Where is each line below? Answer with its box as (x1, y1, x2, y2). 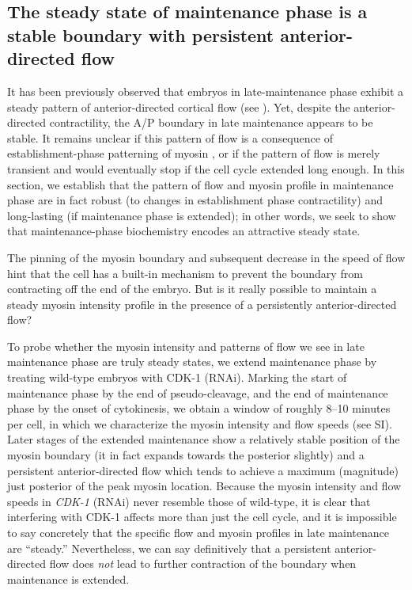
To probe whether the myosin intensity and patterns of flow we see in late (7, 337, 365, 354)
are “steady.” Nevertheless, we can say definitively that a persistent (7, 539, 331, 556)
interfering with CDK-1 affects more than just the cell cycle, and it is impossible (7, 508, 397, 525)
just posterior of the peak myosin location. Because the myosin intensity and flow (7, 478, 402, 494)
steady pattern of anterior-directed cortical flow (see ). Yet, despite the (7, 98, 350, 115)
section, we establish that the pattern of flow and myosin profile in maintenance (7, 176, 394, 192)
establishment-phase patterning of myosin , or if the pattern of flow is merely (7, 145, 380, 162)
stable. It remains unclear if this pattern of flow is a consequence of (7, 129, 333, 146)
